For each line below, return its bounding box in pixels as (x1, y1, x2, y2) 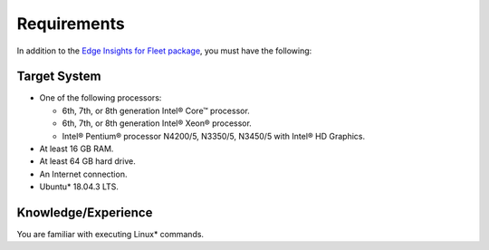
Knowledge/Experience (16, 205, 153, 220)
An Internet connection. (39, 168, 128, 179)
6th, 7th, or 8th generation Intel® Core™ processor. (62, 105, 251, 116)
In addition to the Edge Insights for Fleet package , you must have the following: (16, 45, 312, 56)
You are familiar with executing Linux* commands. (16, 229, 204, 240)
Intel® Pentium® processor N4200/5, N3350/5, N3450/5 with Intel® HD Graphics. (62, 130, 366, 141)
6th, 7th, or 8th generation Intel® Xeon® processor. (62, 118, 253, 129)
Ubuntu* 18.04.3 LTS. (39, 181, 120, 192)
